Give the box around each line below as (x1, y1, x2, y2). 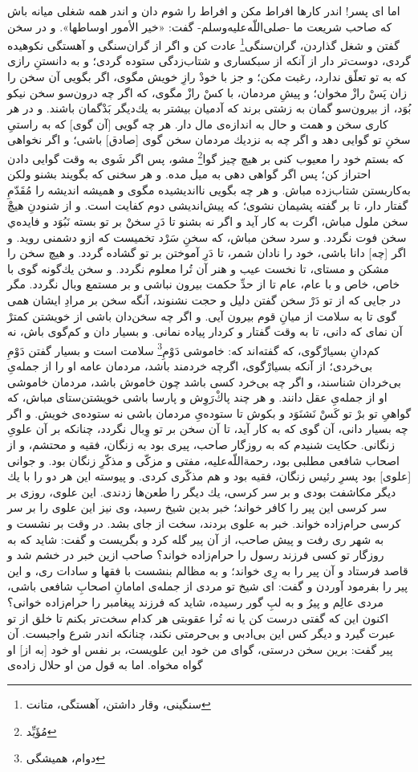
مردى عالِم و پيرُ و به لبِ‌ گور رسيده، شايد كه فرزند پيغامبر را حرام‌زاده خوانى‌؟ (7, 593, 384, 610)
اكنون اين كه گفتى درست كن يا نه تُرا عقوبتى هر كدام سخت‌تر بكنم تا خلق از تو (7, 609, 389, 626)
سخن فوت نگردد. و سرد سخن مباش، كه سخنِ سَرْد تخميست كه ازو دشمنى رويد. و (7, 228, 407, 245)
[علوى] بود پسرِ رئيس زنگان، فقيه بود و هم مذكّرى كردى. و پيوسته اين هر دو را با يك (7, 468, 412, 484)
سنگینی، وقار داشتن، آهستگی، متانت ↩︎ (26, 695, 211, 712)
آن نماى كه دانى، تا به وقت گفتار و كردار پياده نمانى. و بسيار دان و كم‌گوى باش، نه (7, 323, 403, 340)
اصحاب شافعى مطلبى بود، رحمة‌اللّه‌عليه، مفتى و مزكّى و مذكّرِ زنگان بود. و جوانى (7, 451, 400, 468)
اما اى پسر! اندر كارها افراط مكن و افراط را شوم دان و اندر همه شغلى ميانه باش (7, 2, 400, 18)
